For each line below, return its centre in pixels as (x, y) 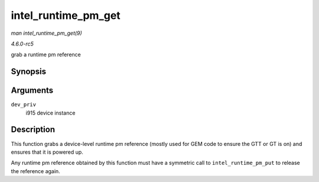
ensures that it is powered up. (47, 152)
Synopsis (29, 72)
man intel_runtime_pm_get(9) (46, 33)
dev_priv (24, 105)
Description (33, 130)
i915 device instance (51, 113)
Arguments (32, 91)
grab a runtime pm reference (46, 55)
